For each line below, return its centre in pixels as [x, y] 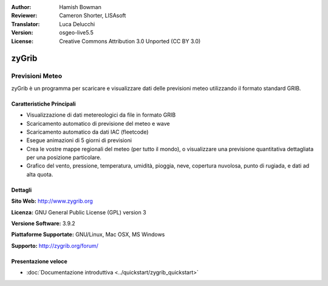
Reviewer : [24, 16]
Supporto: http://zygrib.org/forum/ [55, 245]
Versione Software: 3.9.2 [43, 223]
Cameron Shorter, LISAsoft [93, 16]
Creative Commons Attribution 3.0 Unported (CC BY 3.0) [130, 41]
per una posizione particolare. [64, 157]
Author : [21, 7]
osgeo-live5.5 [76, 33]
